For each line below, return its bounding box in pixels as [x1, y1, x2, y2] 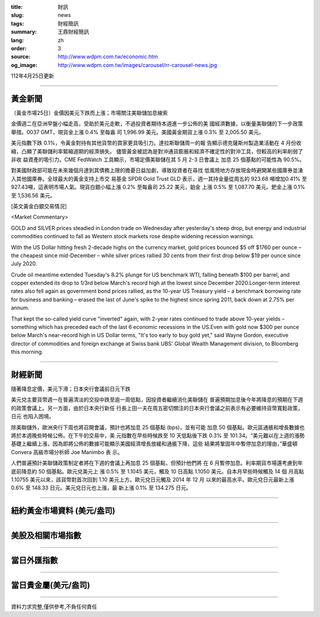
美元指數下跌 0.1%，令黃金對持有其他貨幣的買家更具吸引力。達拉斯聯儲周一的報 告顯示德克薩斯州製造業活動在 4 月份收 [11, 139, 302, 146]
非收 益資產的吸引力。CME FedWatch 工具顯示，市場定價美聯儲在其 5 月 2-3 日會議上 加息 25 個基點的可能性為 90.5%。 [11, 156, 305, 163]
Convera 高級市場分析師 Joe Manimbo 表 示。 [11, 448, 123, 456]
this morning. [11, 349, 44, 356]
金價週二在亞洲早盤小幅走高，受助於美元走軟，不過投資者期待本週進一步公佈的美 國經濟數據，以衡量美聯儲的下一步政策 [11, 120, 303, 127]
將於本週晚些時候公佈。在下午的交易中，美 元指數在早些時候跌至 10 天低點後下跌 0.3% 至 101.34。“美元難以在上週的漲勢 [11, 432, 305, 439]
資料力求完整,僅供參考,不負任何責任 [11, 603, 98, 610]
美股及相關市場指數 [11, 530, 81, 541]
